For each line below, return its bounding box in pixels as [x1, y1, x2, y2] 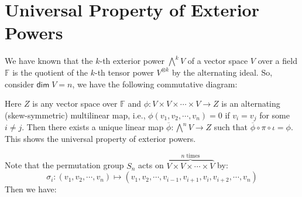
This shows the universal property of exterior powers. [5, 132, 196, 144]
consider [5, 77, 34, 90]
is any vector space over [32, 97, 118, 110]
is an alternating [221, 97, 280, 110]
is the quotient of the [12, 66, 88, 78]
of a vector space [187, 55, 248, 67]
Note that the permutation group [5, 159, 124, 171]
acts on [138, 159, 164, 171]
